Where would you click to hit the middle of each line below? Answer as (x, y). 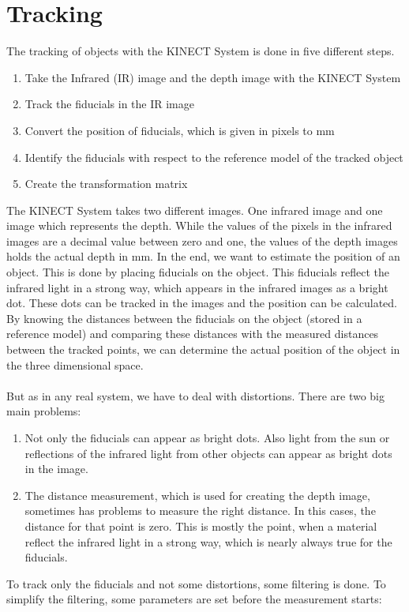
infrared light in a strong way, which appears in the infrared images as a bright (197, 287)
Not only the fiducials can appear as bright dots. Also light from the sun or (207, 437)
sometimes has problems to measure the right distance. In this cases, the (200, 511)
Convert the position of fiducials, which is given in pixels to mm (180, 130)
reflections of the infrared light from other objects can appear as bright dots (208, 453)
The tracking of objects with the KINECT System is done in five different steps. (201, 51)
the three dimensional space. (75, 364)
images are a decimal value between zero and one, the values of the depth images (202, 240)
